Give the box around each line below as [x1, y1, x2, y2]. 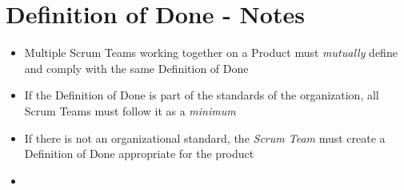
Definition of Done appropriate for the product [24, 145, 254, 162]
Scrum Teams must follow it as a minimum [24, 102, 236, 119]
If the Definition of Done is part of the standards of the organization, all [24, 87, 379, 103]
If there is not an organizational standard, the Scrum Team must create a [24, 129, 386, 146]
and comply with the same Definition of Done [24, 59, 249, 76]
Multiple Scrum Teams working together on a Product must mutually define [24, 44, 398, 61]
